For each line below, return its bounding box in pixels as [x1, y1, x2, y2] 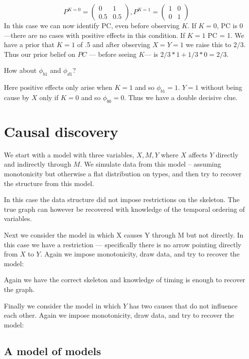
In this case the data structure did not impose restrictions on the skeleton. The [4, 194, 240, 205]
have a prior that [4, 39, 54, 50]
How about [4, 65, 37, 75]
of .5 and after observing [77, 39, 150, 50]
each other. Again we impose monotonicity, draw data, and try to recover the [4, 310, 234, 320]
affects [188, 149, 208, 159]
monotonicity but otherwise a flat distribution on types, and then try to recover [4, 169, 242, 179]
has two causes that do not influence [129, 300, 238, 310]
